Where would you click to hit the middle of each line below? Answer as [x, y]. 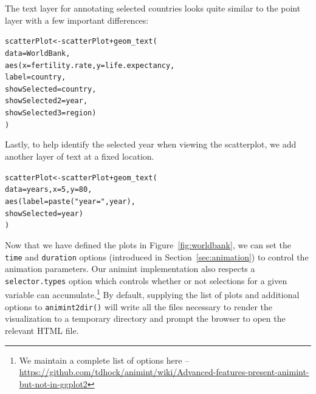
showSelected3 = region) [51, 113]
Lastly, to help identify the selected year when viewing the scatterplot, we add [151, 144]
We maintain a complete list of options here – [104, 360]
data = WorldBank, [38, 53]
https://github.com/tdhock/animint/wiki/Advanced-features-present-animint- [164, 372]
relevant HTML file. [42, 330]
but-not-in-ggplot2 [53, 383]
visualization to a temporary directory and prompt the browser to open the [145, 318]
